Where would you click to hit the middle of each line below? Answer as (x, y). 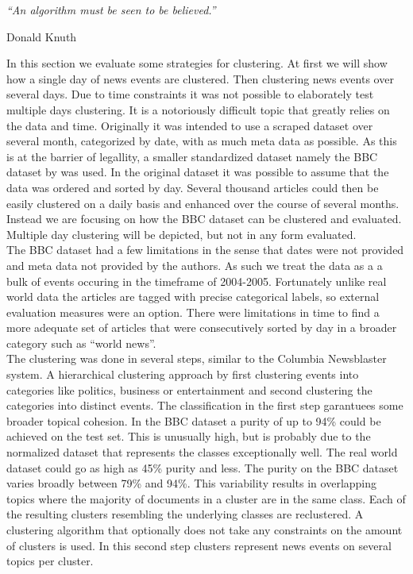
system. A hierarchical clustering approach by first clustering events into (183, 374)
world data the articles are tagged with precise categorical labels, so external (193, 297)
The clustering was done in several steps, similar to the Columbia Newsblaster (197, 358)
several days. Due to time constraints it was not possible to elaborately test (190, 94)
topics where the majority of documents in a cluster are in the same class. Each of (206, 498)
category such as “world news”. (81, 343)
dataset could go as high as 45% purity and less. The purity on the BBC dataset (203, 467)
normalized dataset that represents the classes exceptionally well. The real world (202, 452)
